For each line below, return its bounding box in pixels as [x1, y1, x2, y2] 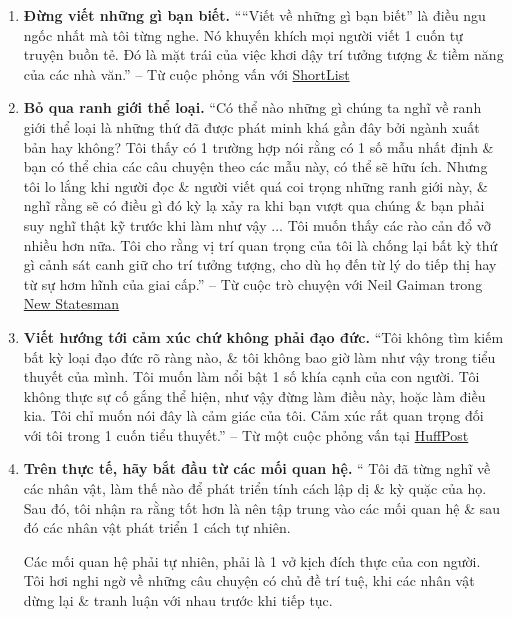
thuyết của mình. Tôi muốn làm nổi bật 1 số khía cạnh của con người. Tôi [23, 366, 480, 387]
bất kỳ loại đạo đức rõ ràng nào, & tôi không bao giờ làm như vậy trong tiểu [23, 346, 496, 367]
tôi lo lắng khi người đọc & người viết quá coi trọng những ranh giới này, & [23, 175, 488, 196]
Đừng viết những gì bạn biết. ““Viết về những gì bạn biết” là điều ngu [23, 5, 486, 25]
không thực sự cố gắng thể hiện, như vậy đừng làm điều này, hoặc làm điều [23, 385, 486, 406]
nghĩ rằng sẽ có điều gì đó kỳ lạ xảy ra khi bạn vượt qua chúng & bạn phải [23, 195, 485, 216]
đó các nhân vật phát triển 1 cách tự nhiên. [23, 517, 291, 538]
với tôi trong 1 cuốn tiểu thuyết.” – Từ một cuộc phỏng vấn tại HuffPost [23, 424, 469, 445]
